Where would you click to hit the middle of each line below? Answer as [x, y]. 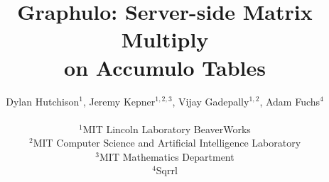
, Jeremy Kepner [119, 101]
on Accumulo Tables [165, 67]
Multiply [165, 39]
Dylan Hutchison [43, 101]
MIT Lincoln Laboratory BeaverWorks [167, 129]
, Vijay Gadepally [211, 101]
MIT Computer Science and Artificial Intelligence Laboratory [167, 143]
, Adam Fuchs [290, 101]
